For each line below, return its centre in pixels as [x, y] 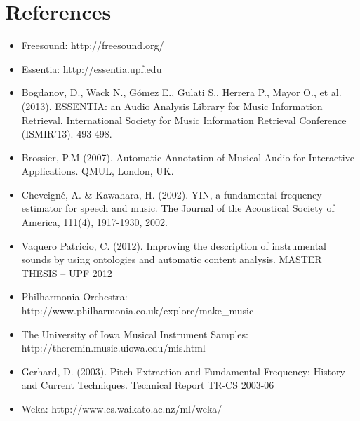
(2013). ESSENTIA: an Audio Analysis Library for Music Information [172, 106]
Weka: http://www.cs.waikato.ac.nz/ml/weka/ [122, 408]
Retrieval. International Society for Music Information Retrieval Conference [184, 120]
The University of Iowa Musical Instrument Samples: [135, 334]
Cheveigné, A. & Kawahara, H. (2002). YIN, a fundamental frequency [172, 194]
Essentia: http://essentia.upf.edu [92, 68]
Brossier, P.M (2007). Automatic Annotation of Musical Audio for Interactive [188, 157]
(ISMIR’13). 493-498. [67, 134]
